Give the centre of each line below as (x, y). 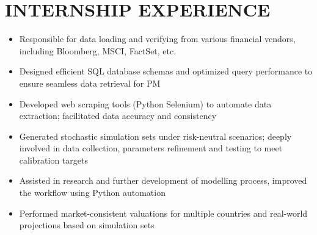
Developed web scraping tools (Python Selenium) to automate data (145, 103)
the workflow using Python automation (92, 193)
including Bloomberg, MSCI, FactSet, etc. (98, 50)
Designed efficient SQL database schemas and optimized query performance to (166, 71)
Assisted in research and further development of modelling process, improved (163, 180)
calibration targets (53, 160)
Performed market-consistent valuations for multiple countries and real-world (163, 213)
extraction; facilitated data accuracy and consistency (118, 116)
